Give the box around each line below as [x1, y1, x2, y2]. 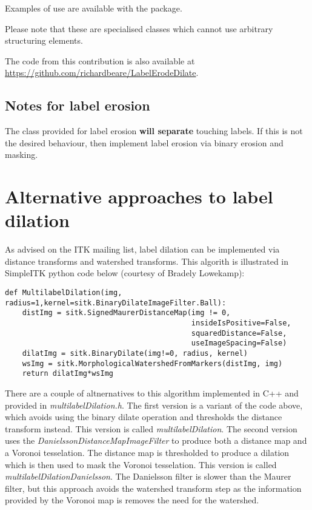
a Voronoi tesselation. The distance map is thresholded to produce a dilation [5, 446, 290, 458]
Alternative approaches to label [5, 184, 273, 209]
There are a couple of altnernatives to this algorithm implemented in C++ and [5, 386, 299, 399]
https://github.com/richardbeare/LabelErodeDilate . [5, 66, 199, 79]
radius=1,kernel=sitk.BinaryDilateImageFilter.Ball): [5, 298, 227, 307]
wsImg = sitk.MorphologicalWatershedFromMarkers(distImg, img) [22, 359, 283, 368]
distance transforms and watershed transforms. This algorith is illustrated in [5, 254, 289, 267]
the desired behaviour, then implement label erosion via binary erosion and [5, 136, 284, 149]
